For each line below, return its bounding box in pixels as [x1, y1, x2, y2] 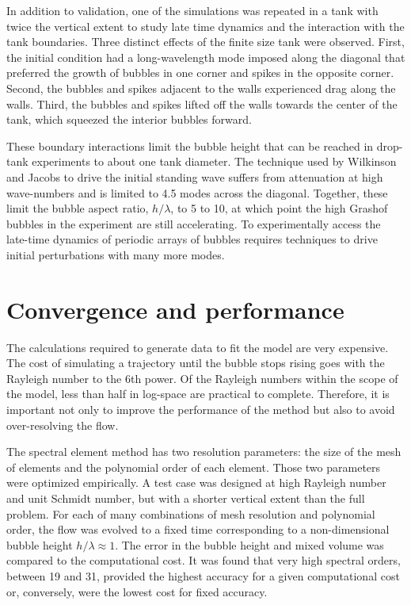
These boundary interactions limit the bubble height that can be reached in [6, 137, 374, 154]
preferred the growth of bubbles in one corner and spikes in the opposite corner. [6, 64, 394, 81]
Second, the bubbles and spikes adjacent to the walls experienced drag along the [6, 79, 396, 96]
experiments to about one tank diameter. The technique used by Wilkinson [32, 153, 397, 170]
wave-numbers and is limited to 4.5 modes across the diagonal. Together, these [6, 184, 388, 201]
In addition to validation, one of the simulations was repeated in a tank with [6, 2, 379, 18]
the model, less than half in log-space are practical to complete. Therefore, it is [6, 385, 390, 402]
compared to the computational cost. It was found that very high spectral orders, [6, 552, 401, 569]
